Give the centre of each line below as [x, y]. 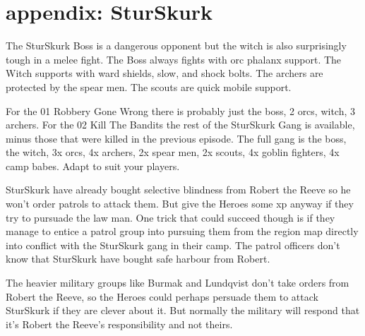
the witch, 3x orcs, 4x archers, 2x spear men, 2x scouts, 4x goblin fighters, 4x [173, 152]
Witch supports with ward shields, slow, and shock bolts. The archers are [164, 73]
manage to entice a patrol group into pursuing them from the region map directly [182, 231]
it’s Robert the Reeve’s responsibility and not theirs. [119, 324]
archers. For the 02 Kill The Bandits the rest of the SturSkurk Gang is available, [180, 125]
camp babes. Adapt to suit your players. [93, 166]
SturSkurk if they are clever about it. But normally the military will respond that [183, 310]
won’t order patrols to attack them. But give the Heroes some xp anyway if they [180, 204]
